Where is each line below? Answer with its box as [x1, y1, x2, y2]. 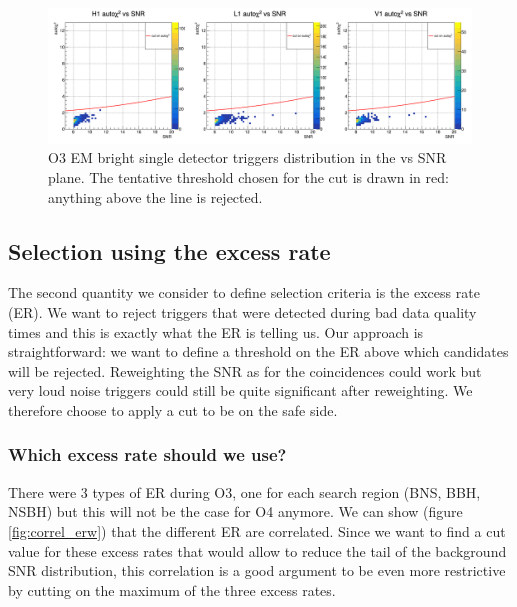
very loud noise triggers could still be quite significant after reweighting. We [8, 380, 473, 401]
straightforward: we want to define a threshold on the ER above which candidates [8, 341, 509, 362]
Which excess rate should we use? [8, 442, 287, 467]
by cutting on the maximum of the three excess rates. [8, 579, 336, 600]
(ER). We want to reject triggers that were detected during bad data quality [8, 301, 477, 322]
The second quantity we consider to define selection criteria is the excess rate [8, 282, 480, 303]
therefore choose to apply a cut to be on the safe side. [8, 399, 338, 420]
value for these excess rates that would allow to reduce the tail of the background [8, 540, 507, 561]
